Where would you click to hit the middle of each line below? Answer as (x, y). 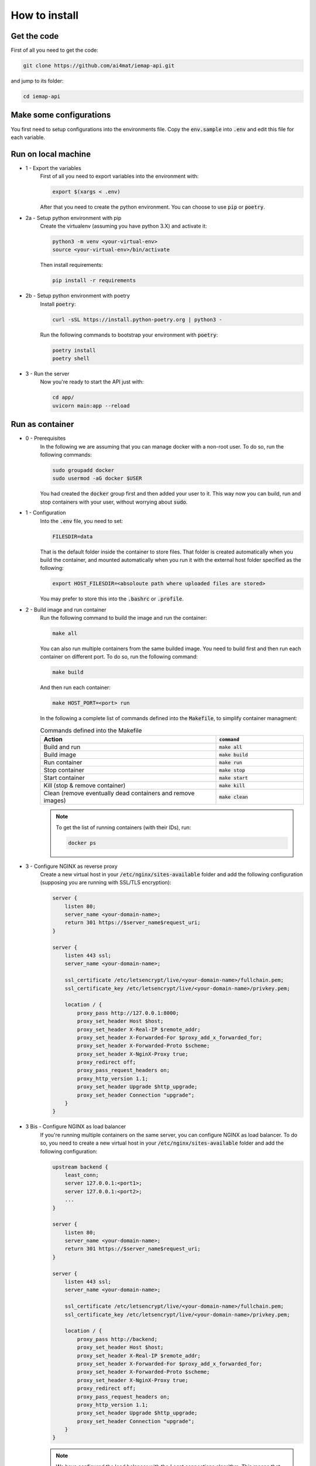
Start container (64, 778)
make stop (232, 770)
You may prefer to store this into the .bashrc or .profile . (112, 599)
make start (233, 778)
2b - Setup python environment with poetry (78, 296)
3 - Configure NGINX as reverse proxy (72, 866)
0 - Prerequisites (46, 438)
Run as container (42, 424)
